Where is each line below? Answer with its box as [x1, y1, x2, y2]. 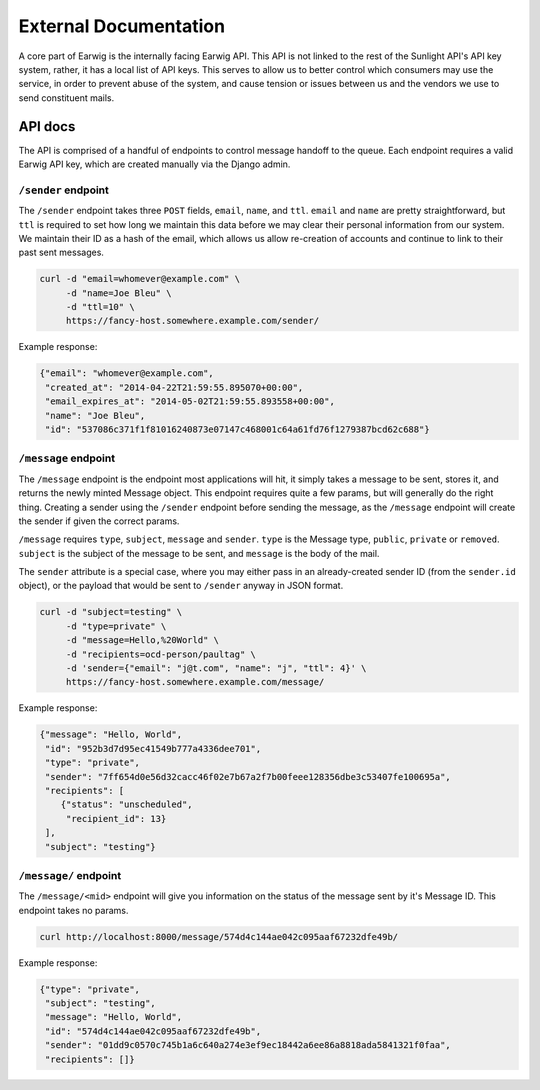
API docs [18, 118, 76, 135]
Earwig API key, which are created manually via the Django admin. [18, 158, 291, 170]
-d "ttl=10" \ [65, 301, 135, 313]
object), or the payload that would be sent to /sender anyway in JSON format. [18, 580, 344, 592]
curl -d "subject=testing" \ [39, 606, 183, 618]
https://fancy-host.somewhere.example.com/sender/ [65, 315, 320, 327]
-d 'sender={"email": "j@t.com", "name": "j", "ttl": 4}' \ [65, 663, 367, 674]
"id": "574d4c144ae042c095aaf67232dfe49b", [45, 1025, 262, 1037]
